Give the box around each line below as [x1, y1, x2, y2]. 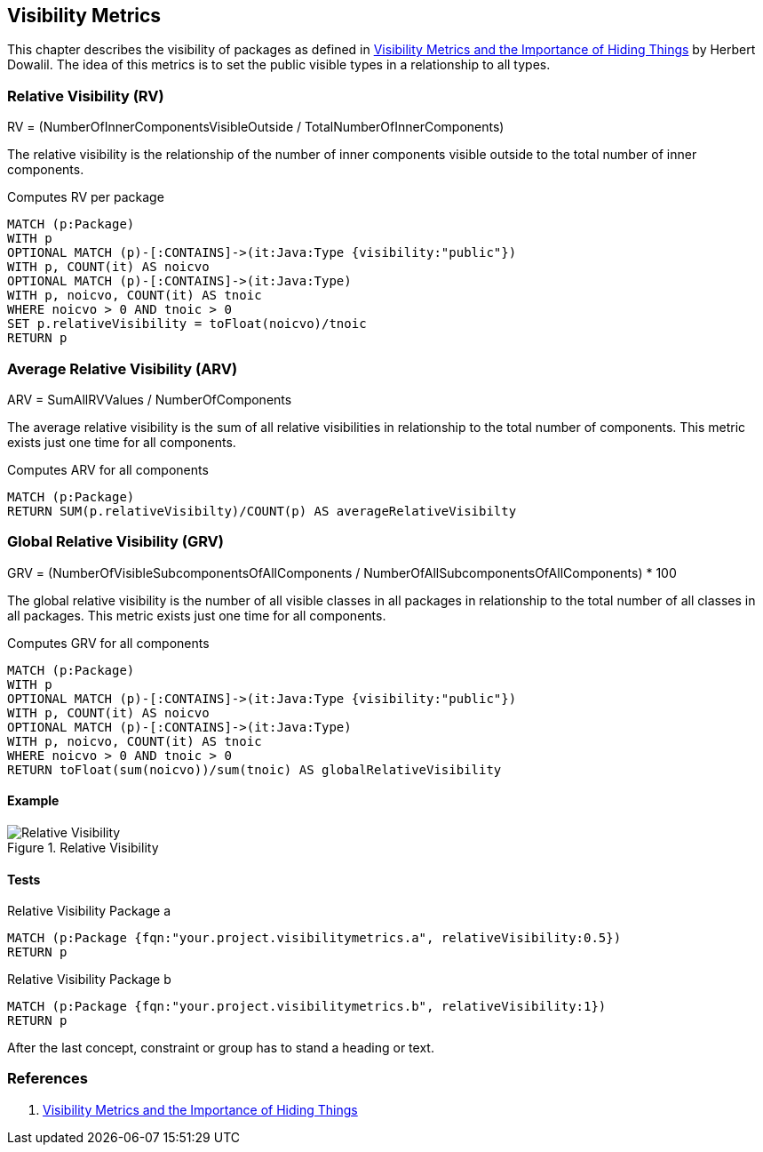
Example [7, 793, 60, 809]
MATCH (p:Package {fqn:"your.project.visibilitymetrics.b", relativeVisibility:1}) [7, 999, 607, 1014]
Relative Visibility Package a [7, 903, 171, 919]
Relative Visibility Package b [7, 972, 171, 988]
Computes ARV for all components [7, 461, 209, 477]
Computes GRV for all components [7, 635, 210, 651]
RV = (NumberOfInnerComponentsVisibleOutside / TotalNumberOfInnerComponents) [7, 119, 505, 135]
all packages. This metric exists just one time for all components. [7, 607, 386, 623]
